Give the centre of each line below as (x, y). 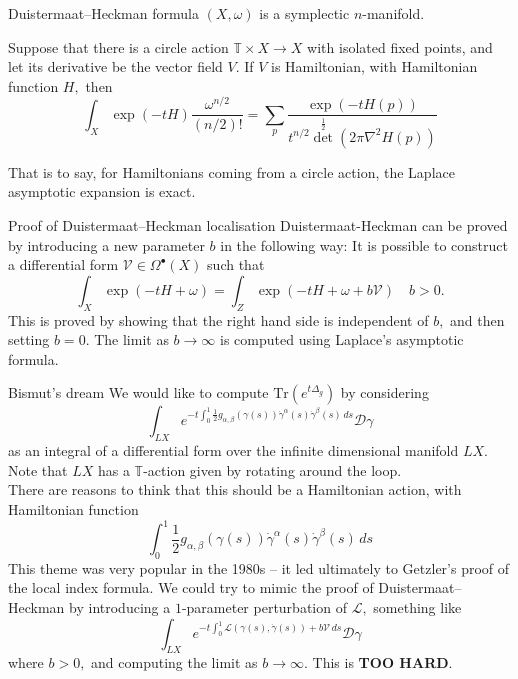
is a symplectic (304, 13)
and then (477, 319)
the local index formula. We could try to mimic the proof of (191, 587)
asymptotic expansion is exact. (102, 191)
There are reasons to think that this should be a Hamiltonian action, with (235, 489)
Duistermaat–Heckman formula (103, 13)
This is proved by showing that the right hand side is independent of (218, 319)
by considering (384, 392)
